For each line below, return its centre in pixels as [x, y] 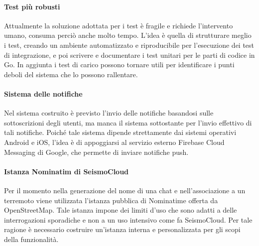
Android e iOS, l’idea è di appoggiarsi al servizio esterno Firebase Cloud [114, 142]
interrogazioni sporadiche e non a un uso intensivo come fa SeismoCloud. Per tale [128, 219]
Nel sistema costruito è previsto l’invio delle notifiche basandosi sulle [109, 113]
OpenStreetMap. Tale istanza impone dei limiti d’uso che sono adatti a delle [121, 210]
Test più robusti [32, 6]
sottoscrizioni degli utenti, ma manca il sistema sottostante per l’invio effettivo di [128, 122]
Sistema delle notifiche [43, 93]
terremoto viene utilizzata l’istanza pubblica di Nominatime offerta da [111, 200]
